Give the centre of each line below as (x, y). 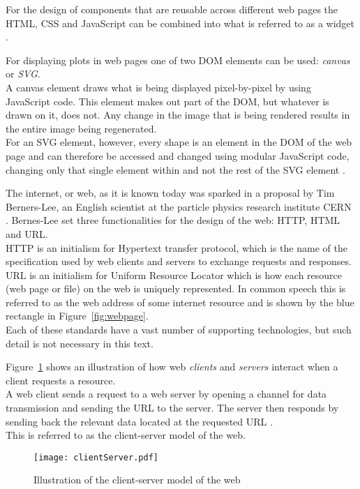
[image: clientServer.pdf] (96, 457)
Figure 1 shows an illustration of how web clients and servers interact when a (172, 367)
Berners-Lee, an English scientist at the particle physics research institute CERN (179, 206)
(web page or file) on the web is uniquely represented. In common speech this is (176, 288)
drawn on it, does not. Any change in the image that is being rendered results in (178, 115)
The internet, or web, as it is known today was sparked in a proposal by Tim (170, 193)
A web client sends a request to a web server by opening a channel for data (166, 394)
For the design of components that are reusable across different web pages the (172, 9)
